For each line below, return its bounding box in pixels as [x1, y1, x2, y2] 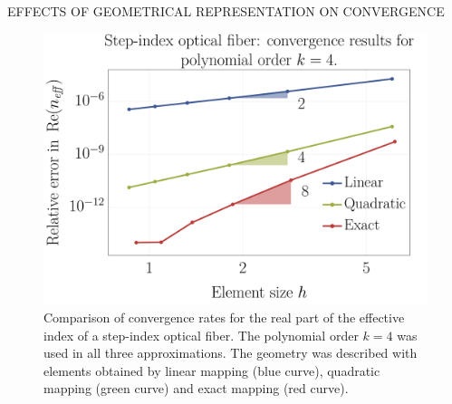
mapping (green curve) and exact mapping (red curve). [43, 379, 349, 398]
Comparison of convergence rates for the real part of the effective [43, 307, 405, 326]
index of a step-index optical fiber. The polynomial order [43, 325, 359, 344]
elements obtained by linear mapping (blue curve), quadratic [43, 361, 380, 380]
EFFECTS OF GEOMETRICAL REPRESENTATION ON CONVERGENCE [7, 2, 445, 20]
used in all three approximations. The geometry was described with [43, 343, 418, 362]
